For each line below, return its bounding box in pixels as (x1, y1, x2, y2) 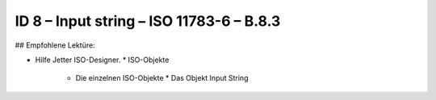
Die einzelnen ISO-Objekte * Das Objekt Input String (75, 73, 249, 83)
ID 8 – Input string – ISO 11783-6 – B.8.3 (15, 12, 281, 30)
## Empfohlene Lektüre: (15, 40, 96, 50)
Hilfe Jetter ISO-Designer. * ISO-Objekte (35, 55, 170, 65)
